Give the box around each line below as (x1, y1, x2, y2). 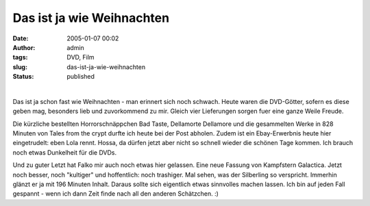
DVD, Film (66, 53, 95, 62)
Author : (12, 43, 36, 51)
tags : (12, 53, 28, 62)
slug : (12, 62, 27, 71)
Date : (12, 34, 29, 42)
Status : (12, 73, 34, 81)
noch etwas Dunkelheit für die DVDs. (12, 148, 116, 157)
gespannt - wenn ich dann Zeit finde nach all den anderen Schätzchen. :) (12, 190, 219, 198)
